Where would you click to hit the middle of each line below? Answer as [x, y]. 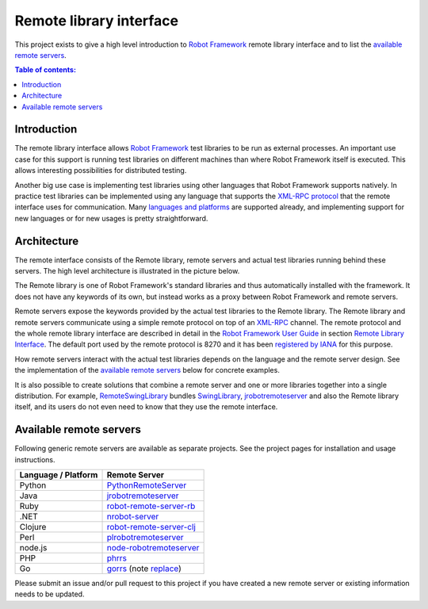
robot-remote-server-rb [151, 506]
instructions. [35, 459]
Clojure [33, 527]
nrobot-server [133, 517]
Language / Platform [59, 475]
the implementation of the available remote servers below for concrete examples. [147, 370]
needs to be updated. [50, 594]
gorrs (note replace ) [144, 569]
